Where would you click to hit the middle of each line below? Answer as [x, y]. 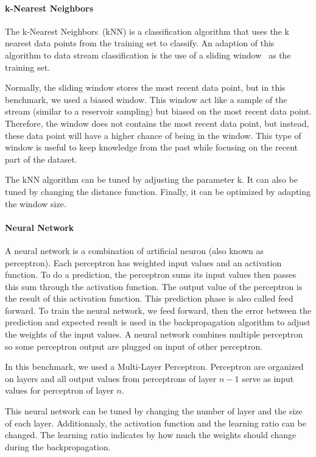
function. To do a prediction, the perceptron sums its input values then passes [151, 275]
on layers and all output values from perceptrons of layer [111, 378]
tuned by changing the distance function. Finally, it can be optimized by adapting [158, 191]
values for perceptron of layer [59, 390]
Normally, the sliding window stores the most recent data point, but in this [145, 87]
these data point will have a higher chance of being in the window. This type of [153, 135]
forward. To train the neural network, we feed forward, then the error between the [158, 310]
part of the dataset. [41, 159]
